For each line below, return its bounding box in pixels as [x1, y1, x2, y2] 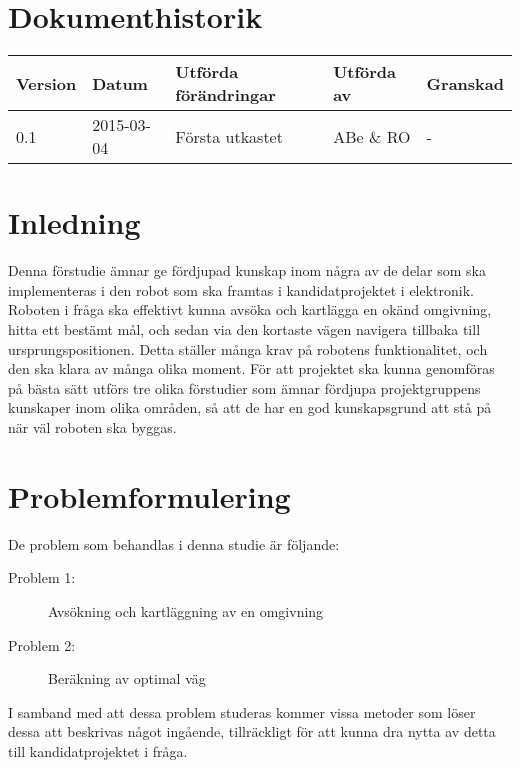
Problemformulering [8, 475, 291, 516]
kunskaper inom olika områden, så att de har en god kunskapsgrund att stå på [8, 397, 492, 418]
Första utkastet [175, 124, 283, 148]
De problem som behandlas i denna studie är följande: [8, 533, 340, 554]
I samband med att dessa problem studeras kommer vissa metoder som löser [8, 701, 476, 722]
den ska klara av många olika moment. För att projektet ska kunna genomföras [8, 358, 495, 379]
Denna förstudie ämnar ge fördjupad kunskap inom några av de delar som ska [8, 260, 486, 281]
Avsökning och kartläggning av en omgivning [48, 600, 324, 621]
